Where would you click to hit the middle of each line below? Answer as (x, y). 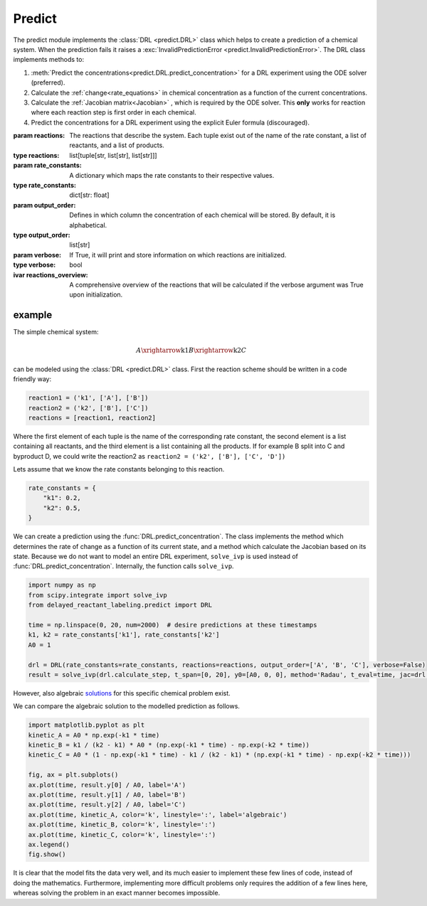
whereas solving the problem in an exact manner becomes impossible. (117, 893)
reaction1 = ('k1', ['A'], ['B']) (88, 398)
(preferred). (48, 82)
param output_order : (44, 205)
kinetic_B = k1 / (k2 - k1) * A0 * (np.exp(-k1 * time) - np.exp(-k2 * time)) (169, 745)
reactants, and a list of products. (117, 145)
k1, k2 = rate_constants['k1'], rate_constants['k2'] (124, 635)
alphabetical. (88, 225)
